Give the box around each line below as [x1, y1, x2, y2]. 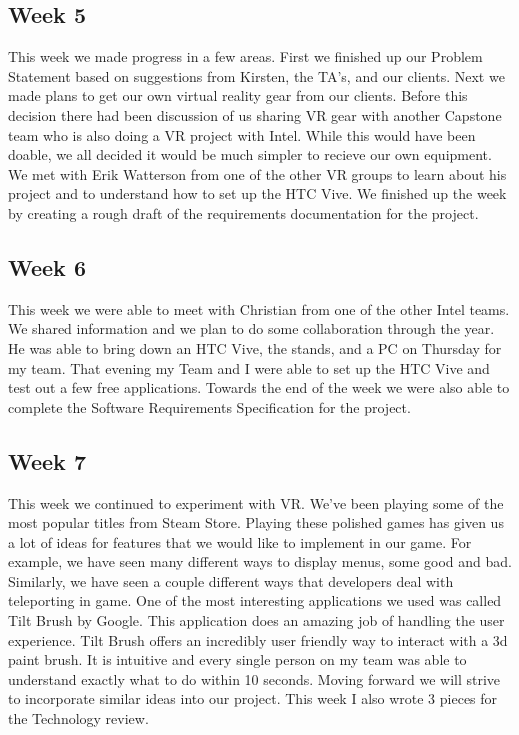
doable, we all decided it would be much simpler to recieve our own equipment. [8, 144, 492, 165]
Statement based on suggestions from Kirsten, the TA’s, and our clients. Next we [8, 65, 505, 86]
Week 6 [8, 251, 86, 282]
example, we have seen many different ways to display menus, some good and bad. [8, 551, 512, 572]
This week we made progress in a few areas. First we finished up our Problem [8, 46, 483, 67]
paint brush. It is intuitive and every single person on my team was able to [8, 649, 467, 670]
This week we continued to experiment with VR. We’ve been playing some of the [8, 492, 504, 513]
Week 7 [8, 445, 86, 476]
